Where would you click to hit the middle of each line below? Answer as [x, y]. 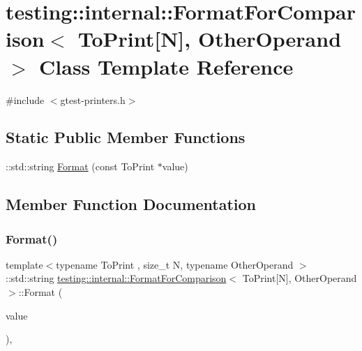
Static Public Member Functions [126, 137]
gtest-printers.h [93, 99]
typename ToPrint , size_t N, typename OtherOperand [175, 264]
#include [25, 99]
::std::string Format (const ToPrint [80, 166]
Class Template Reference [166, 66]
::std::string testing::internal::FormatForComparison [116, 278]
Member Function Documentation [131, 204]
